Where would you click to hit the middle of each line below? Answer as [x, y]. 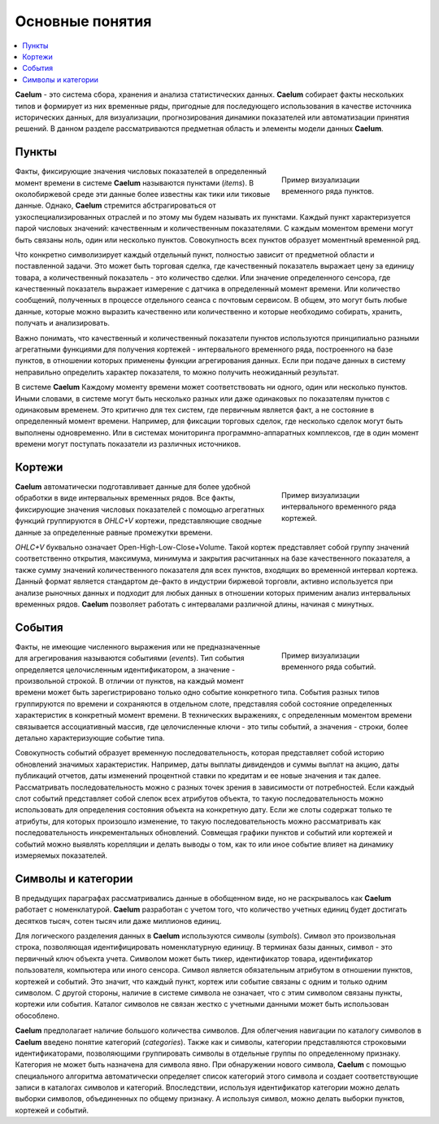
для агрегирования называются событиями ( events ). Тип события [130, 658]
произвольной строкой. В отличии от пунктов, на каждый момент [129, 681]
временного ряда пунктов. [328, 191]
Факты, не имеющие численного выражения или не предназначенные [138, 646]
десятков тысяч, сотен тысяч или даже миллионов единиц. [118, 921]
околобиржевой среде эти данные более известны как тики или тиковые [143, 194]
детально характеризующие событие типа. [90, 738]
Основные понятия [83, 21]
